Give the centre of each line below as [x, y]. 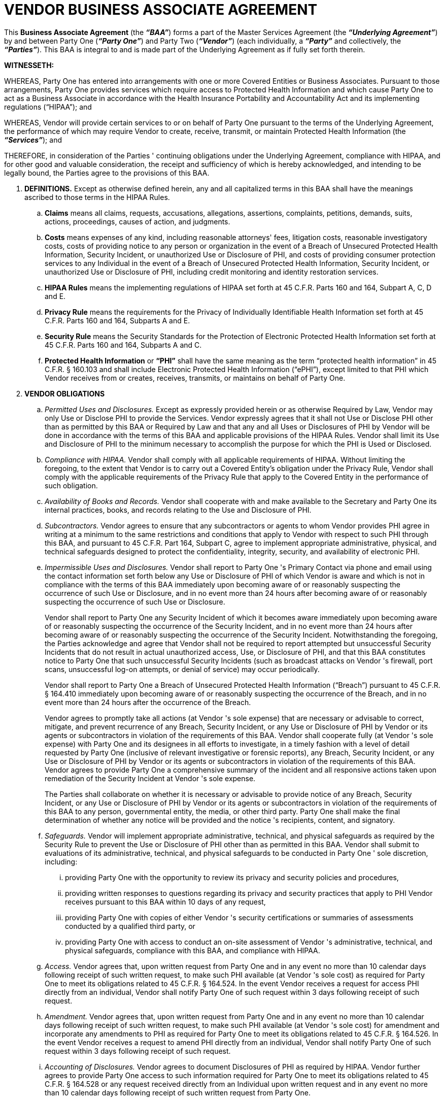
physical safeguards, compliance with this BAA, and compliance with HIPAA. [193, 950]
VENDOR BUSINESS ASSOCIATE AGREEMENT [161, 10]
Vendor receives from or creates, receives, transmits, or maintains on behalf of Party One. [195, 378]
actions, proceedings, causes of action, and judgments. [138, 221]
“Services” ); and [33, 140]
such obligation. [71, 485]
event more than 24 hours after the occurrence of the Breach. [148, 702]
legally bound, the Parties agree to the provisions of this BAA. [107, 173]
